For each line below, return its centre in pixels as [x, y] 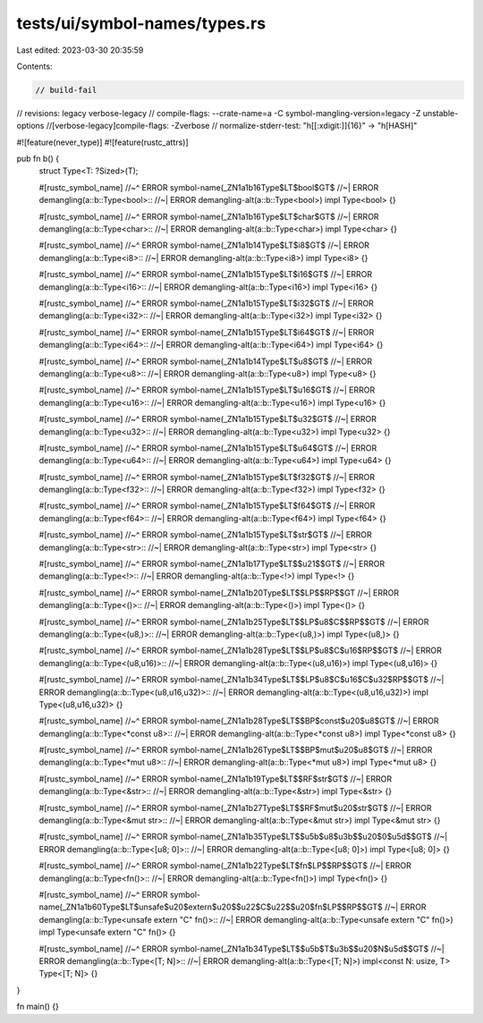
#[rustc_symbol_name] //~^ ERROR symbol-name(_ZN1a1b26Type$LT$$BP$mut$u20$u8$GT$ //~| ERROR [236, 750]
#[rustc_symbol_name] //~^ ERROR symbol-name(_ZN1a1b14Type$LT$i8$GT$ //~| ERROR [204, 245]
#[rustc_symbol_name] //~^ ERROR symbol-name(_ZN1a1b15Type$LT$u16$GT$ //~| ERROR [207, 390]
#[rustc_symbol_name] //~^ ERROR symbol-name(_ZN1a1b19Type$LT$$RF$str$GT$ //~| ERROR [216, 779]
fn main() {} [38, 1007]
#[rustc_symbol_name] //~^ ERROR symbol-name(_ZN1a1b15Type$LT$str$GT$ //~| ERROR [206, 535]
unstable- [441, 113]
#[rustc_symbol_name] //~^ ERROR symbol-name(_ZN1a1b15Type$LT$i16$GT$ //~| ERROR [206, 275]
